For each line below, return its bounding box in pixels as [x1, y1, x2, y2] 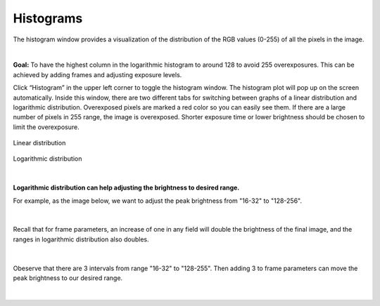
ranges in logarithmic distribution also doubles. [13, 235, 149, 244]
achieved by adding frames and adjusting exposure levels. [13, 70, 182, 79]
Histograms [13, 11, 83, 26]
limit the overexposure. [13, 123, 80, 131]
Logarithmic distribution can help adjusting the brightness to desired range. [13, 183, 240, 192]
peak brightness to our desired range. [13, 274, 123, 282]
